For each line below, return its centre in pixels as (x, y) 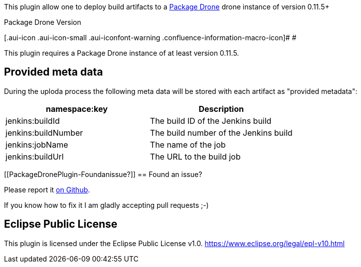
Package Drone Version (43, 22)
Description (221, 109)
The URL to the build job (195, 156)
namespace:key (77, 109)
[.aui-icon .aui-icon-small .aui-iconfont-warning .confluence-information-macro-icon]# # (150, 38)
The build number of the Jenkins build (221, 133)
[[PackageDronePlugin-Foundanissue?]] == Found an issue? (103, 174)
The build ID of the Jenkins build (211, 121)
